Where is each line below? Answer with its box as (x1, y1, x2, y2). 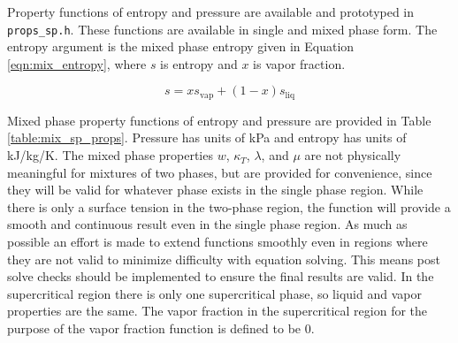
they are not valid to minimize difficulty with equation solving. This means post (7, 249, 440, 268)
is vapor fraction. (253, 54, 346, 72)
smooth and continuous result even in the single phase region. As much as (7, 215, 408, 233)
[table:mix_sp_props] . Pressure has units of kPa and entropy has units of (7, 128, 407, 147)
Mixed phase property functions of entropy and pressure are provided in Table (7, 111, 431, 129)
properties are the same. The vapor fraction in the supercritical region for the (7, 301, 428, 320)
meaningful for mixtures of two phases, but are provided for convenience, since (7, 163, 432, 181)
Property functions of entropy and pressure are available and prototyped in (7, 3, 415, 20)
